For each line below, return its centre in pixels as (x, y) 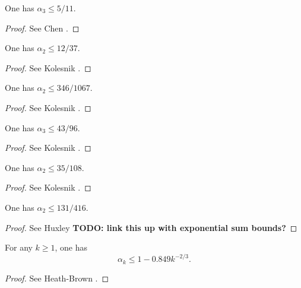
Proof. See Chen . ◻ (42, 28)
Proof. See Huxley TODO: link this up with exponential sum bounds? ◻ (151, 227)
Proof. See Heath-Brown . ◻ (57, 278)
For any (19, 247)
